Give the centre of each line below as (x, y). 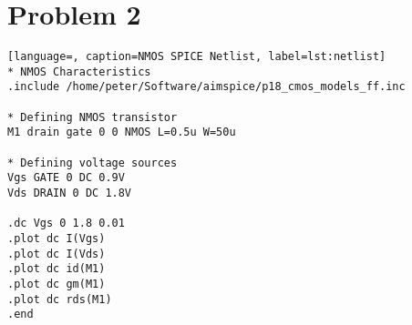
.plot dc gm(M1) (57, 284)
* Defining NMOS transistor (93, 117)
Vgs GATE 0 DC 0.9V (66, 178)
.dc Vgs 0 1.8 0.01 (66, 223)
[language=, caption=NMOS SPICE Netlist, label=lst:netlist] (197, 57)
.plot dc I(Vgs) (57, 239)
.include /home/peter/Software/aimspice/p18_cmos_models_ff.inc (206, 87)
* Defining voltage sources (93, 162)
